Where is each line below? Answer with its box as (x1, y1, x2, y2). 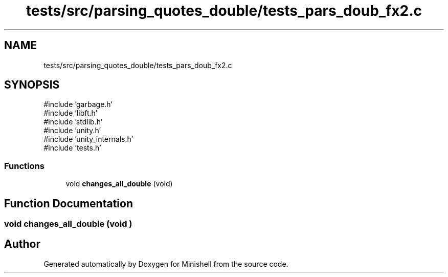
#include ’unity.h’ (43, 126, 101, 135)
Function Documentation (4, 197, 133, 210)
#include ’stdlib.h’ (43, 117, 103, 126)
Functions (4, 160, 44, 171)
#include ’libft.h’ (43, 109, 98, 118)
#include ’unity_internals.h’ (43, 135, 133, 144)
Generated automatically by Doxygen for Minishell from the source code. (43, 259, 288, 268)
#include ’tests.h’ (43, 143, 101, 153)
